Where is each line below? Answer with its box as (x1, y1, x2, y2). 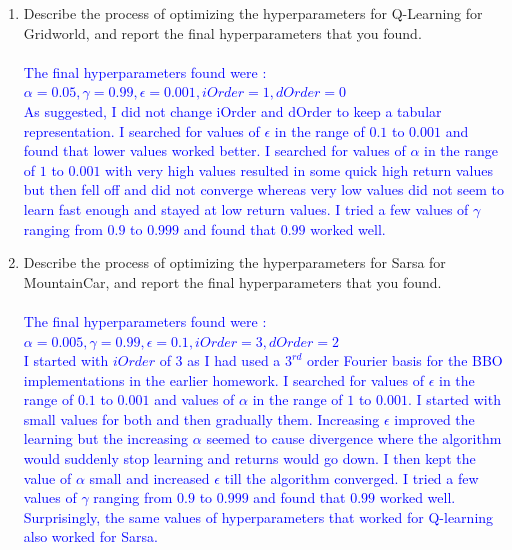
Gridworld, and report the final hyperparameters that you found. (23, 22, 422, 43)
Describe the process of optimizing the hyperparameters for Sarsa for (23, 252, 446, 273)
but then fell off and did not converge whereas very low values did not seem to (23, 179, 504, 200)
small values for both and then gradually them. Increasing (23, 408, 380, 429)
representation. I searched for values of (23, 120, 260, 141)
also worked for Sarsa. (23, 526, 158, 547)
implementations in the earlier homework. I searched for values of (23, 369, 424, 390)
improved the (394, 408, 475, 429)
